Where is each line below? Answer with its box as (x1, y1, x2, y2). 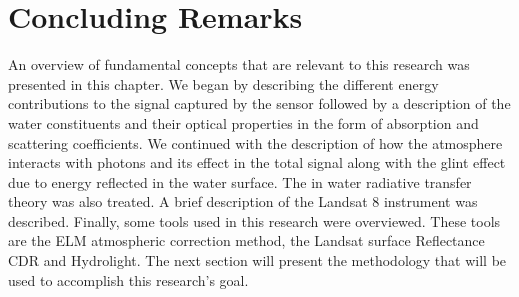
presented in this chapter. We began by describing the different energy (8, 73, 439, 94)
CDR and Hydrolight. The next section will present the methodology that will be (8, 250, 507, 271)
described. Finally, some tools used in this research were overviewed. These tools (8, 210, 501, 231)
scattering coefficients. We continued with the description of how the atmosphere (8, 132, 503, 153)
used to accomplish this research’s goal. (8, 269, 249, 290)
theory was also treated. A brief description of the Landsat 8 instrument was (8, 191, 478, 212)
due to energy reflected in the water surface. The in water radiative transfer (8, 171, 472, 192)
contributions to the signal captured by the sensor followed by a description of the (8, 93, 511, 114)
